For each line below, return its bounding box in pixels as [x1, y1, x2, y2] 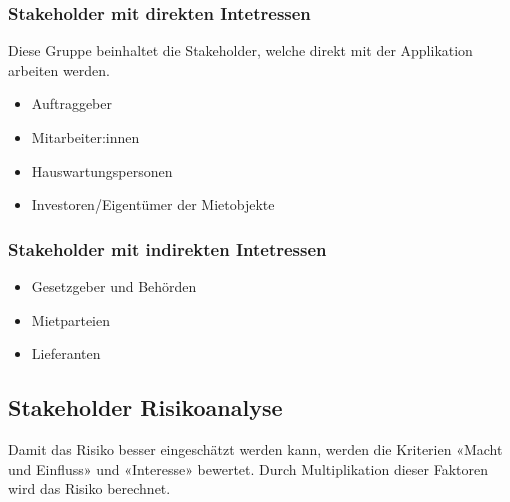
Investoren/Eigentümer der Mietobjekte [31, 194, 275, 215]
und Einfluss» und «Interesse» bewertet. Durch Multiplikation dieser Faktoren [8, 458, 488, 479]
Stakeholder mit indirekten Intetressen [8, 236, 327, 261]
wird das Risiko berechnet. [8, 478, 171, 499]
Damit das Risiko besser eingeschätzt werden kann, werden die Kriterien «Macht [8, 438, 503, 459]
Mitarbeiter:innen [31, 127, 140, 147]
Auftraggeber [31, 93, 113, 114]
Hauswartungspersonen [31, 160, 173, 181]
